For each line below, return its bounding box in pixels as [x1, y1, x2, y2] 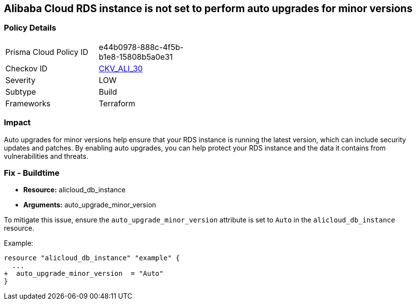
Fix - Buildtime [4, 168, 60, 178]
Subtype [5, 86, 36, 97]
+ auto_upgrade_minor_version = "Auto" [4, 270, 164, 278]
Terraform [99, 98, 135, 108]
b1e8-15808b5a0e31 [99, 51, 173, 62]
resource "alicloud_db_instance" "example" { [4, 254, 180, 262]
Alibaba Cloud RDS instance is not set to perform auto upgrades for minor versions [4, 2, 413, 15]
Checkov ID [5, 63, 48, 73]
